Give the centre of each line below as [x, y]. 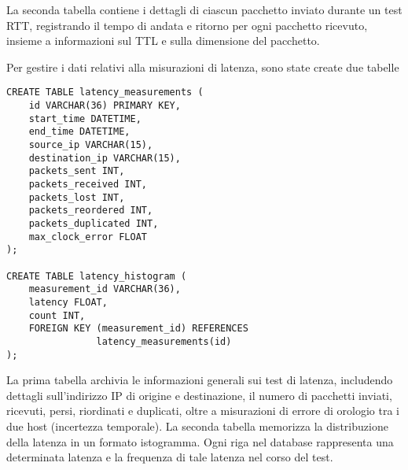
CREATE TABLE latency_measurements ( [105, 93]
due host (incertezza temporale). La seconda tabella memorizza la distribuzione [197, 426]
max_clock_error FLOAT [88, 237]
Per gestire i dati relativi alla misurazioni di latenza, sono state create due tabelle [203, 67]
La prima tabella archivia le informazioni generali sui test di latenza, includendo [200, 380]
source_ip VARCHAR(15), [91, 145]
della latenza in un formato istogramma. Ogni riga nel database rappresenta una [200, 441]
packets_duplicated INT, [94, 223]
